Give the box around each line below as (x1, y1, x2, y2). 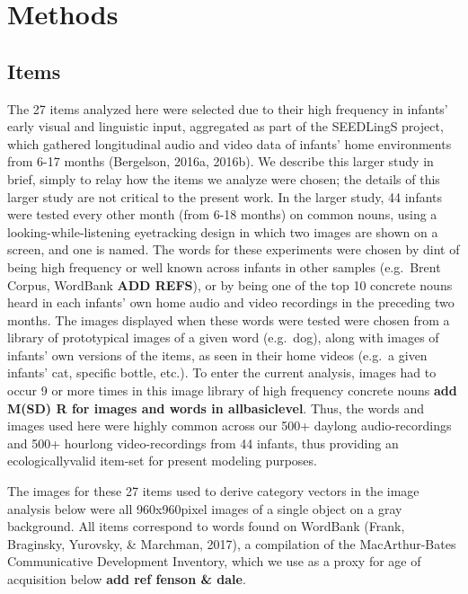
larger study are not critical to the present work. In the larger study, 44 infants (7, 187, 443, 206)
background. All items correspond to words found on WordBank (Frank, (7, 517, 405, 536)
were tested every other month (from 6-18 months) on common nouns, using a (7, 205, 437, 224)
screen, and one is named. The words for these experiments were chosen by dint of (7, 240, 460, 259)
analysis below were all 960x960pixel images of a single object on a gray (7, 499, 402, 518)
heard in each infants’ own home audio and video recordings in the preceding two (7, 293, 455, 312)
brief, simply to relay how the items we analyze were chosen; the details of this (7, 169, 440, 188)
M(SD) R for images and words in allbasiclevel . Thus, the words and (7, 398, 425, 417)
